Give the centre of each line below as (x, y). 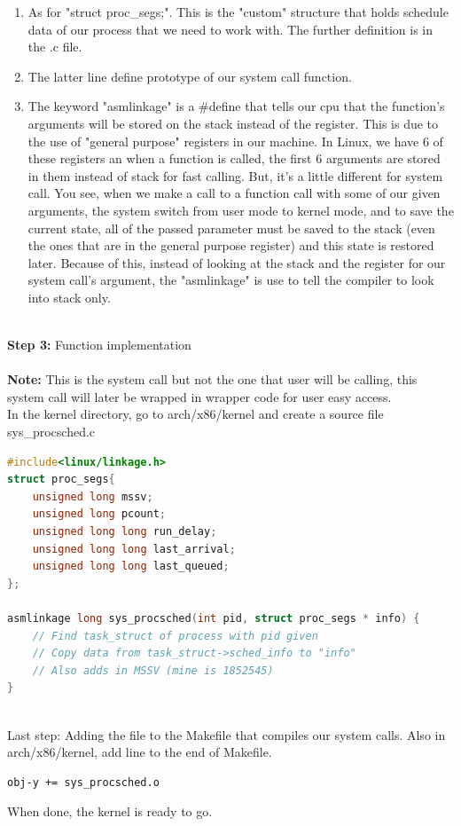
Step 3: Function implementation (99, 345)
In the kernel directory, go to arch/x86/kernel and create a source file (195, 414)
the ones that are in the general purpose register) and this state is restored (231, 245)
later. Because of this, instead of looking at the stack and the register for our (237, 262)
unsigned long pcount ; (99, 514)
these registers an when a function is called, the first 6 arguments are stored (234, 158)
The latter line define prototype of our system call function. (190, 76)
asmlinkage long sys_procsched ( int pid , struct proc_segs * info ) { (214, 618)
